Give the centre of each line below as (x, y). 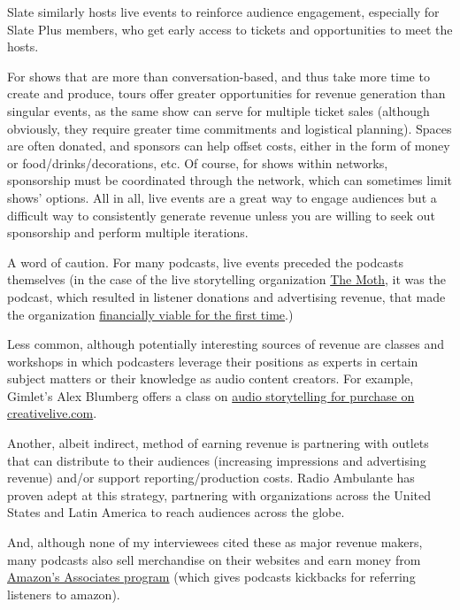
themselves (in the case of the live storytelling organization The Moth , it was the (226, 279)
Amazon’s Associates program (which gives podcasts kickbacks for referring (211, 577)
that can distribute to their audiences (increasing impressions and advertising (217, 460)
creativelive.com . (52, 413)
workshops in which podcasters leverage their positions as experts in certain (213, 361)
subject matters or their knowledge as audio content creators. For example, (211, 378)
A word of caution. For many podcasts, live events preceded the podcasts (205, 262)
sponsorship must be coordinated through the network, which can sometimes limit (230, 180)
